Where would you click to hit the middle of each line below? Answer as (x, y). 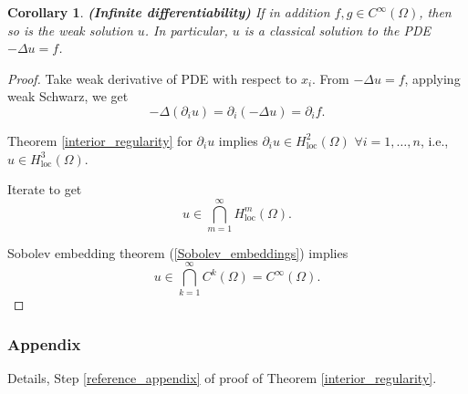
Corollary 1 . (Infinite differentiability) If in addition (169, 12)
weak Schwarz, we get (68, 96)
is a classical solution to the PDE (337, 30)
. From (331, 78)
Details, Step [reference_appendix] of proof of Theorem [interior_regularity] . (222, 378)
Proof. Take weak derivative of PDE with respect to (152, 78)
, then (435, 12)
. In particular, (186, 30)
